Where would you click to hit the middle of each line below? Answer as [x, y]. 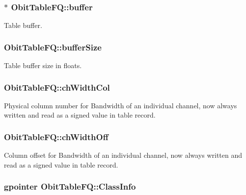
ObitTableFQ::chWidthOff [56, 136]
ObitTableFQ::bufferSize [53, 47]
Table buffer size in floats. [43, 65]
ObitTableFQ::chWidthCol [57, 87]
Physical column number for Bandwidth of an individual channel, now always [121, 105]
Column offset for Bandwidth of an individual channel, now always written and [123, 155]
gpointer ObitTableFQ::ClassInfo [70, 186]
